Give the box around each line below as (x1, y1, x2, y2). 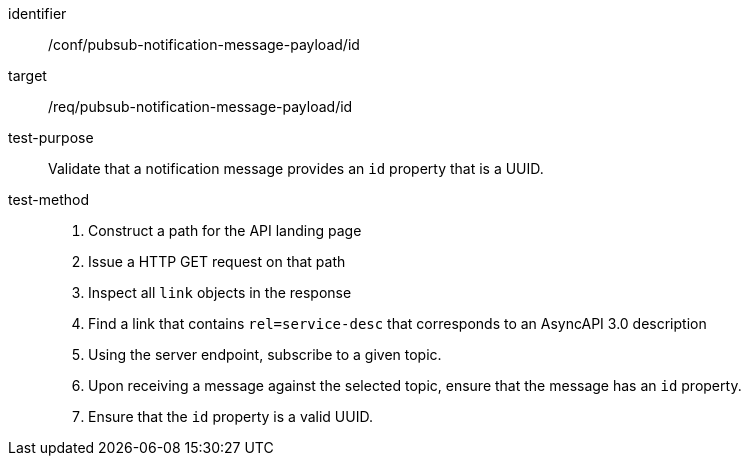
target (8, 67, 47, 84)
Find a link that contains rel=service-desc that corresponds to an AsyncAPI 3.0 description (88, 315, 707, 332)
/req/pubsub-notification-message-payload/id (48, 98, 353, 115)
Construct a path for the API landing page (88, 222, 362, 239)
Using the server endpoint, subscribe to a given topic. (88, 346, 442, 363)
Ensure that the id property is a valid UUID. (88, 408, 373, 425)
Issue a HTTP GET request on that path (88, 253, 346, 270)
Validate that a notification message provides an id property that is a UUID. (48, 160, 544, 177)
